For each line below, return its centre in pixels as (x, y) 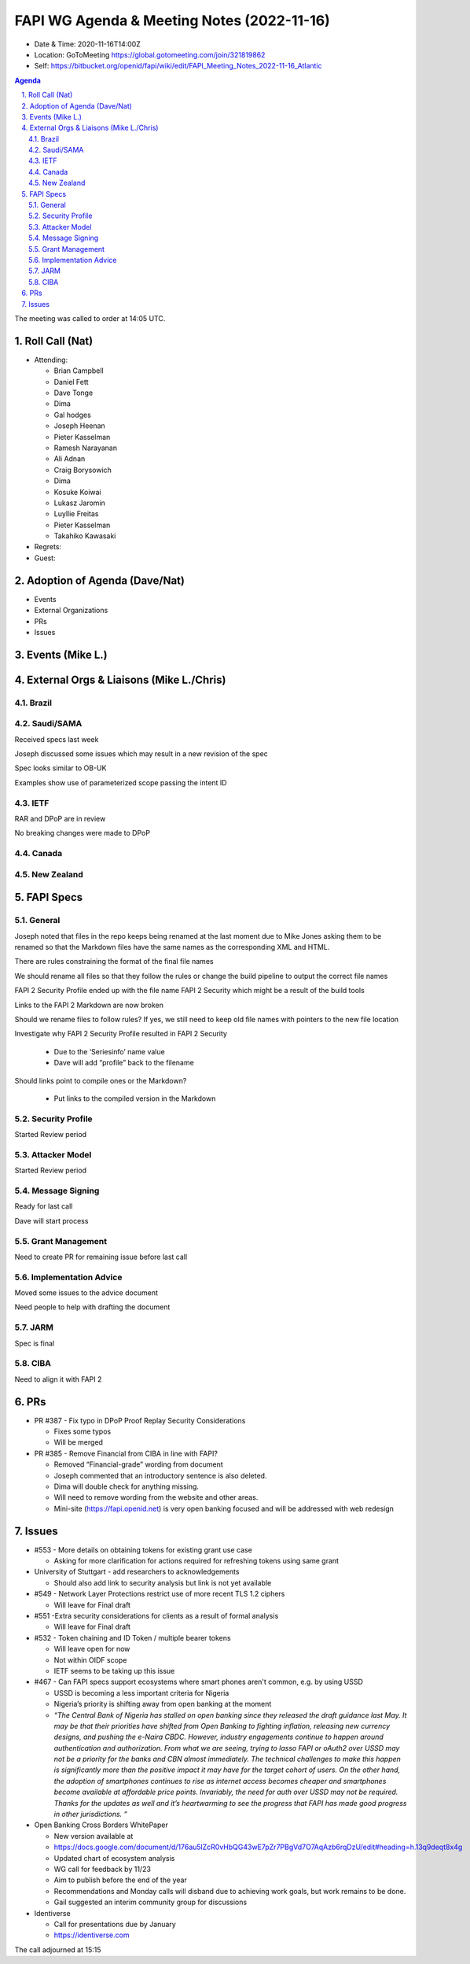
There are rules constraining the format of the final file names (114, 962)
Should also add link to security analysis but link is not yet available (163, 1582)
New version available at (94, 1836)
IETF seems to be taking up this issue (114, 1671)
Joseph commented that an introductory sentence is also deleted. (160, 1475)
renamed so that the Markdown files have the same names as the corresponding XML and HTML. (172, 947)
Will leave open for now (92, 1649)
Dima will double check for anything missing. (127, 1486)
